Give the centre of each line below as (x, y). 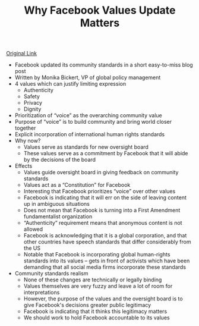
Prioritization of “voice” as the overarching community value (88, 115)
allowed (33, 229)
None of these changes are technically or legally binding (93, 280)
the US (32, 248)
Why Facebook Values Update (100, 10)
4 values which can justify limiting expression (70, 84)
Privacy (33, 103)
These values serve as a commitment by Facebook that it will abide (106, 153)
